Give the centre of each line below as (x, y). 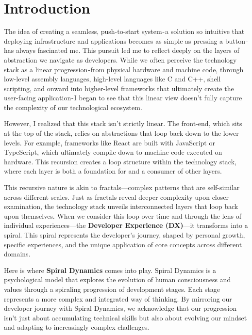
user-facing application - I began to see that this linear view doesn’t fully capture (123, 98)
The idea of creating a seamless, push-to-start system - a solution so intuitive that (124, 31)
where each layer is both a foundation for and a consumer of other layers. (113, 171)
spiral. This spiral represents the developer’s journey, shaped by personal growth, (125, 235)
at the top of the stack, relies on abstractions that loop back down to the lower (121, 133)
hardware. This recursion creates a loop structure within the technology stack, (120, 161)
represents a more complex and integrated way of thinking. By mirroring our (118, 298)
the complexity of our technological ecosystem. (73, 107)
